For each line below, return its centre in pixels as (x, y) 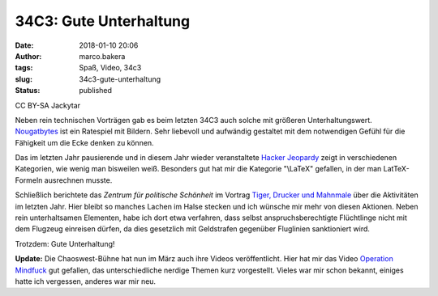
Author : (28, 56)
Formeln (29, 180)
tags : (24, 68)
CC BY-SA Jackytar (48, 105)
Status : (28, 91)
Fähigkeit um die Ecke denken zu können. (84, 142)
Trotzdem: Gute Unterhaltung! (65, 243)
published (96, 91)
